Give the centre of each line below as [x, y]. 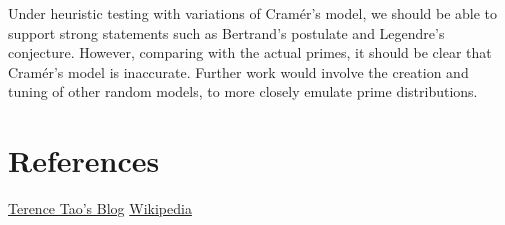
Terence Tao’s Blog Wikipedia [100, 208]
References [84, 160]
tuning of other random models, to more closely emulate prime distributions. [243, 91]
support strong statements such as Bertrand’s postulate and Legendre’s [226, 32]
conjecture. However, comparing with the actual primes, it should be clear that [250, 52]
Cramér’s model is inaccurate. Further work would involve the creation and [238, 71]
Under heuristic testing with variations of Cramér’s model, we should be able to [253, 13]
